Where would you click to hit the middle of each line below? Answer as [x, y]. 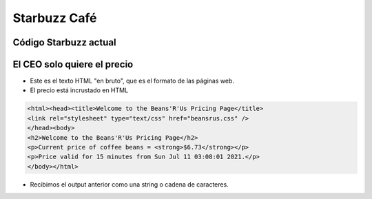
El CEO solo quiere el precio [73, 64]
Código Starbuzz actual [64, 42]
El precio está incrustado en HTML [79, 90]
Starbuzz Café [55, 18]
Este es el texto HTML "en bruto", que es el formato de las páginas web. [132, 81]
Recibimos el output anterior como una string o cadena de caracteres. [129, 184]
